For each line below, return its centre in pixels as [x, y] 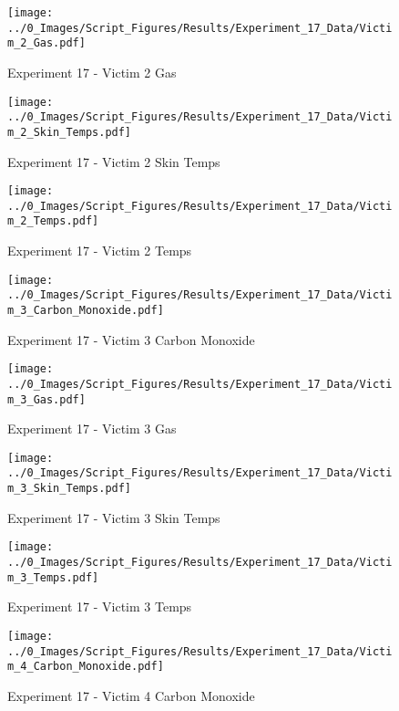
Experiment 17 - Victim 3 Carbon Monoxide [131, 339]
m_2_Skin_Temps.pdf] [70, 132]
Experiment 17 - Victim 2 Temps [100, 251]
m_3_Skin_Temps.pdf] [70, 489]
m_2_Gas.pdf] [46, 43]
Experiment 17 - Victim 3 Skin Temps [114, 517]
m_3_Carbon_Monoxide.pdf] [86, 310]
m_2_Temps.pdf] [53, 221]
